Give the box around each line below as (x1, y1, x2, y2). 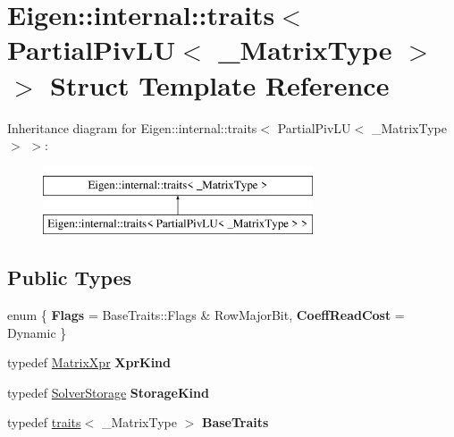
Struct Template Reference (50, 66, 390, 103)
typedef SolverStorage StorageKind (7, 382, 209, 401)
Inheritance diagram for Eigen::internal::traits (7, 118, 257, 137)
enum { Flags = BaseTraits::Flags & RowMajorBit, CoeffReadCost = (7, 306, 405, 324)
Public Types (7, 264, 132, 291)
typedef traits (7, 413, 81, 432)
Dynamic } (7, 323, 67, 341)
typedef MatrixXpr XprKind (7, 353, 172, 372)
